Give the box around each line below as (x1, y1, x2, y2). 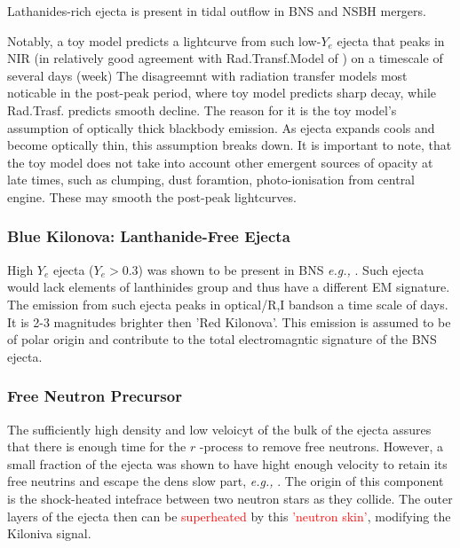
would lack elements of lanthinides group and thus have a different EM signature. (7, 278, 450, 296)
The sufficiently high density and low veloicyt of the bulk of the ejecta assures (7, 419, 432, 438)
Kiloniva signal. (7, 524, 91, 543)
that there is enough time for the (7, 437, 186, 456)
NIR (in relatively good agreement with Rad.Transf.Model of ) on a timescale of (7, 49, 443, 67)
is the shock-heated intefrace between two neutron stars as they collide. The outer (7, 489, 453, 507)
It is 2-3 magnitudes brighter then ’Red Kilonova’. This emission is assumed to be (7, 312, 451, 331)
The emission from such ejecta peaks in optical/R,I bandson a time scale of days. (7, 294, 448, 313)
